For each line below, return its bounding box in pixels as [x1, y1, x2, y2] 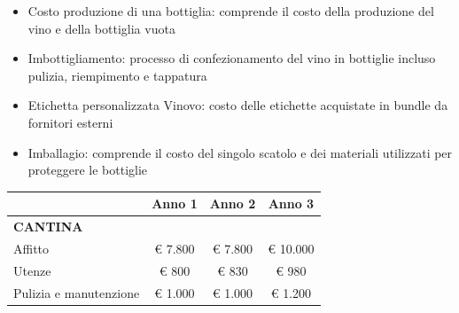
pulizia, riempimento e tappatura [27, 66, 207, 84]
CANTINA [13, 217, 83, 236]
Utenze [13, 261, 51, 279]
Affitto [13, 239, 50, 257]
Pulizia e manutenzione [13, 283, 140, 301]
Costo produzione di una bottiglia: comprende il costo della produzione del [27, 2, 434, 20]
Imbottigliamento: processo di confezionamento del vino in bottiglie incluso [27, 49, 436, 67]
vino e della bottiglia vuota [27, 19, 175, 37]
